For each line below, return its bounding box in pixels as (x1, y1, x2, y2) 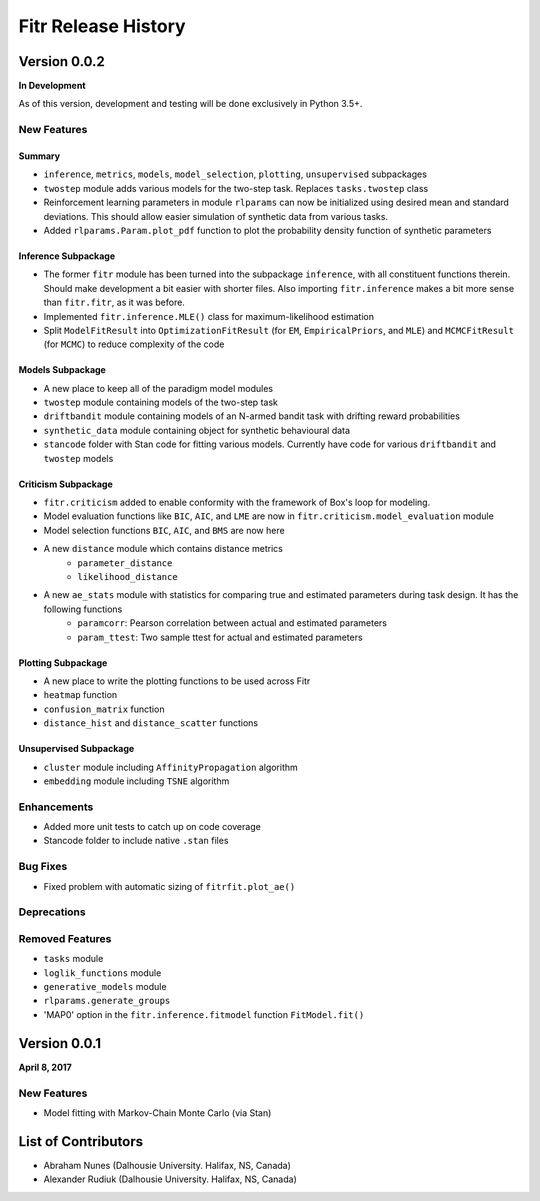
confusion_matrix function (43, 703, 165, 715)
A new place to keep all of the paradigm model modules (43, 382, 274, 394)
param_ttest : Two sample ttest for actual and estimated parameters (77, 631, 364, 643)
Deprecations (18, 905, 86, 919)
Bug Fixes (18, 860, 68, 874)
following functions (43, 603, 123, 615)
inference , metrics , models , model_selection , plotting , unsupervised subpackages (43, 168, 427, 180)
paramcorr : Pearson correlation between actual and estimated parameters (77, 617, 387, 629)
